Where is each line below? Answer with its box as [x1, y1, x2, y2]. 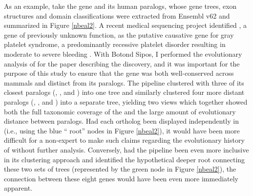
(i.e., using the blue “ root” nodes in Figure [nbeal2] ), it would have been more [4, 125, 240, 135]
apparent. [4, 183, 33, 193]
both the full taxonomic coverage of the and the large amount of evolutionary [4, 106, 236, 116]
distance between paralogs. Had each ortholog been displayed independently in [4, 116, 239, 126]
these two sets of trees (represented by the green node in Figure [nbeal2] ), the [4, 164, 236, 174]
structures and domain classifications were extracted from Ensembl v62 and [4, 10, 230, 21]
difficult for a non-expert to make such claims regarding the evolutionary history [4, 135, 245, 145]
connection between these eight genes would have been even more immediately [4, 173, 239, 183]
